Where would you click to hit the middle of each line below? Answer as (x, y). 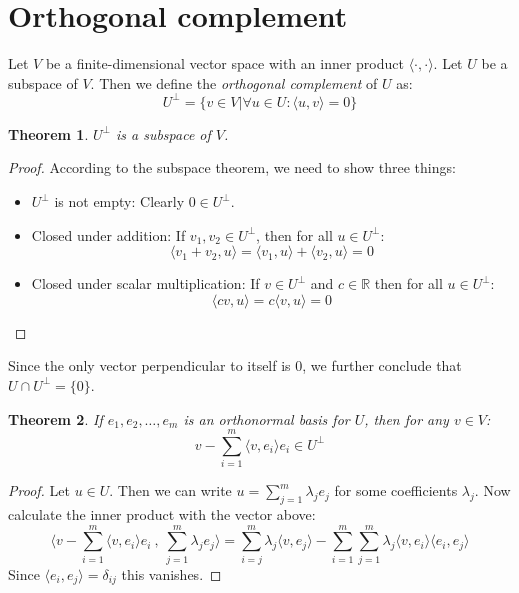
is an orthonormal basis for (266, 418)
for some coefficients (396, 490)
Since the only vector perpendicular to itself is (149, 365)
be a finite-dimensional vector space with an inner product (224, 63)
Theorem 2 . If (55, 418)
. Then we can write (170, 490)
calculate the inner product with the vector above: (162, 514)
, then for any (406, 418)
